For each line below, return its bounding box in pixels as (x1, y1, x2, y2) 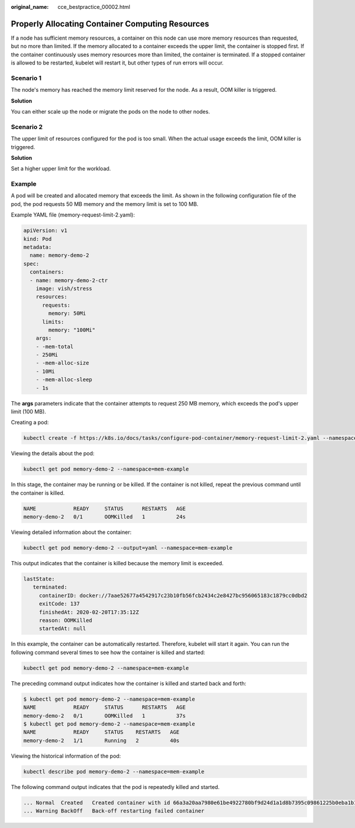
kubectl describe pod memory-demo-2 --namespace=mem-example (23, 768, 205, 775)
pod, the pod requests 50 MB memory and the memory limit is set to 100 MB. (11, 200, 199, 207)
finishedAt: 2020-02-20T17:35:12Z (38, 608, 139, 616)
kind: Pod (23, 236, 52, 242)
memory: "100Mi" (48, 326, 96, 333)
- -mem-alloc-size (35, 360, 89, 366)
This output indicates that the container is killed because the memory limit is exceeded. (11, 560, 224, 567)
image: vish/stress (35, 285, 93, 292)
